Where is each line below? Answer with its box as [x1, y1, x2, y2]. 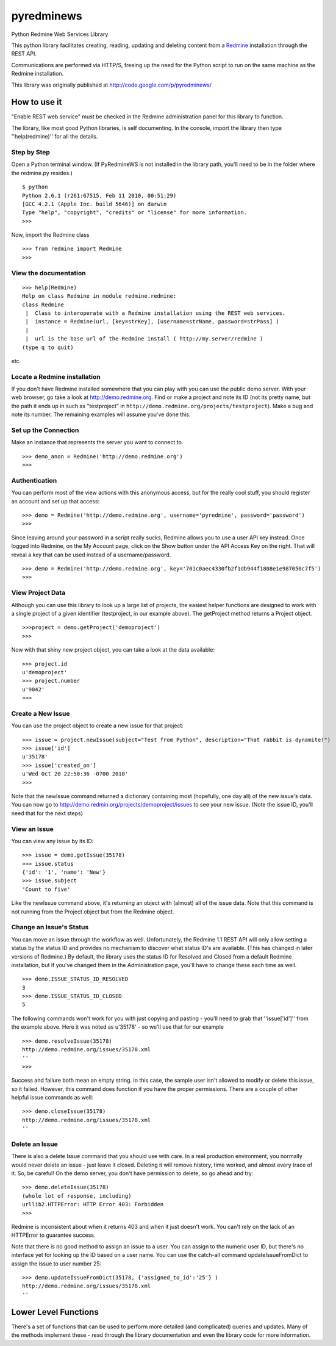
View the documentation [11, 268, 87, 277]
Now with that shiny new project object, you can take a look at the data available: [11, 646, 215, 653]
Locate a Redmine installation [11, 372, 101, 381]
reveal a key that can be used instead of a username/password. [11, 551, 171, 558]
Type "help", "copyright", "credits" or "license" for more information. [22, 209, 248, 216]
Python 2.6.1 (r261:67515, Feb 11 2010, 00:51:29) [22, 192, 177, 199]
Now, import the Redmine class [11, 231, 90, 239]
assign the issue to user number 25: [11, 1260, 102, 1267]
